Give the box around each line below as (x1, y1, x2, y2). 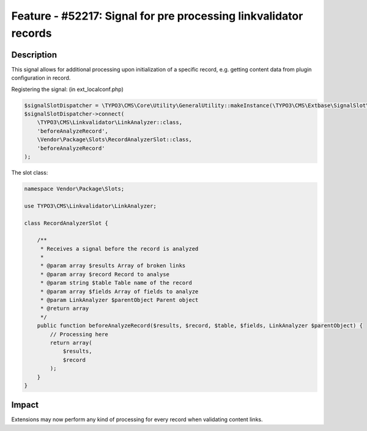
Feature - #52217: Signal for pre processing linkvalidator (11, 9, 303, 23)
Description (11, 50, 57, 60)
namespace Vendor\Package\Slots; (24, 185, 125, 192)
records (11, 26, 52, 40)
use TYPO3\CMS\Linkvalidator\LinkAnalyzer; (24, 202, 157, 209)
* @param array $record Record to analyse (40, 271, 169, 278)
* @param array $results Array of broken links (40, 262, 186, 269)
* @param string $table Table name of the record (40, 279, 192, 287)
